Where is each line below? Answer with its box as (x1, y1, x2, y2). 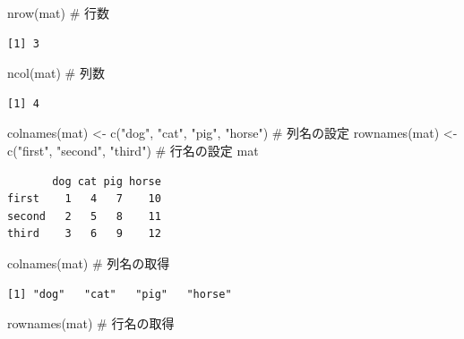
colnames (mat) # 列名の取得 (7, 253, 170, 272)
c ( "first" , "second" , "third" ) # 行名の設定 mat (7, 140, 259, 159)
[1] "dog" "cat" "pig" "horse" (7, 287, 232, 301)
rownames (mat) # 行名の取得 (7, 314, 175, 333)
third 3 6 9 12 (7, 227, 161, 241)
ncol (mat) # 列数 (7, 64, 105, 82)
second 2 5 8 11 (7, 209, 161, 223)
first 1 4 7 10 (7, 192, 161, 206)
